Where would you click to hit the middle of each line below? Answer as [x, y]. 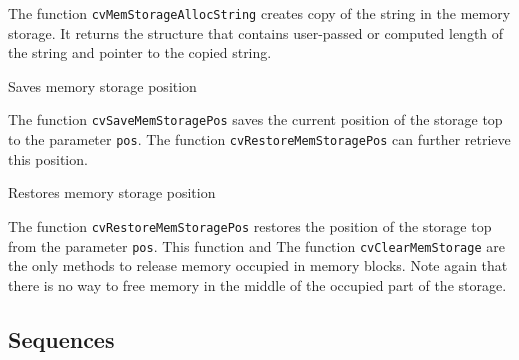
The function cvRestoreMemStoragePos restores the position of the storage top [250, 225]
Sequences [61, 338]
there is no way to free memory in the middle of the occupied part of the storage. [257, 284]
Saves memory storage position [102, 85]
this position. [48, 158]
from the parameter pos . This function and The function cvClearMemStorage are [256, 245]
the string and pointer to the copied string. [140, 52]
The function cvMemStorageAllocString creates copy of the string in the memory [259, 13]
